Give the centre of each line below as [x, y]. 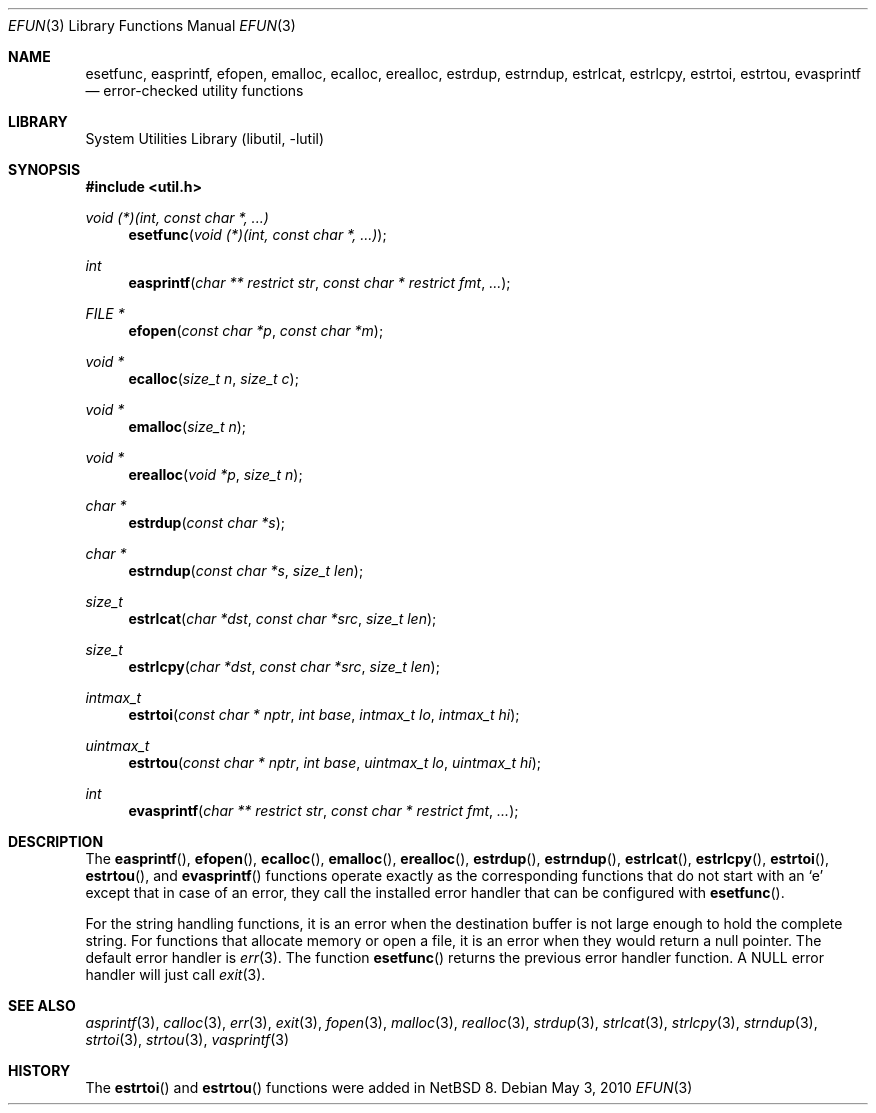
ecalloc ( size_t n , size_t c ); [213, 378]
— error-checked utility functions [194, 90]
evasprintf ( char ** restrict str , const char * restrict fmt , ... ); [323, 810]
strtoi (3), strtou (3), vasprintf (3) [187, 1039]
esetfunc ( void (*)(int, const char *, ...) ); [257, 234]
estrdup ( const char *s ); [206, 522]
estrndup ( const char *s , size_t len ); [246, 570]
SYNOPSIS [44, 169]
